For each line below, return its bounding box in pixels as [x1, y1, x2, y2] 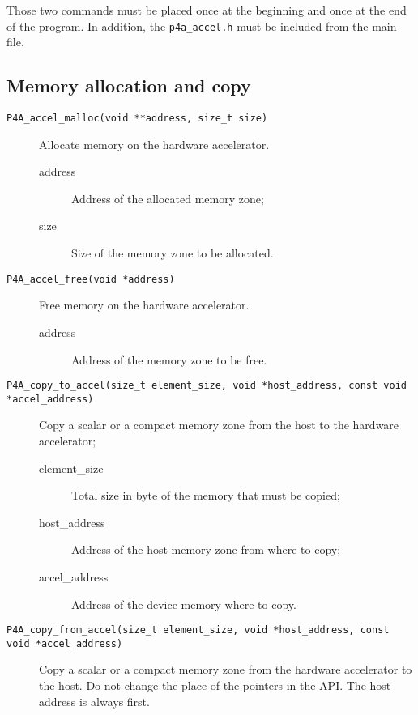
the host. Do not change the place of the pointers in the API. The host [39, 677, 391, 694]
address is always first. [39, 692, 150, 709]
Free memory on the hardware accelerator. [39, 296, 250, 313]
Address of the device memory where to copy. [71, 595, 296, 612]
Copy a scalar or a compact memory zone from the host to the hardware [39, 416, 399, 433]
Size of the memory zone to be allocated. [71, 245, 274, 262]
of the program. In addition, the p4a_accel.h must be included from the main [6, 17, 397, 34]
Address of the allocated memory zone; [71, 189, 264, 206]
